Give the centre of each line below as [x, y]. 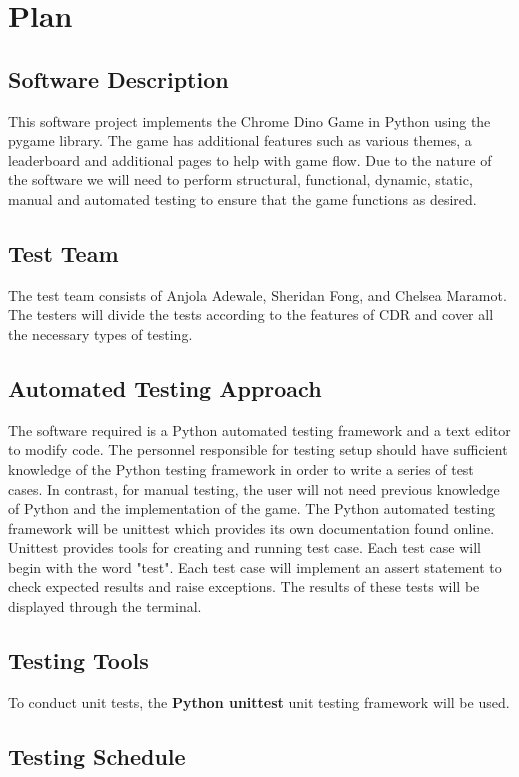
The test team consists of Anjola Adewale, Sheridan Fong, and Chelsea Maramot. [257, 294]
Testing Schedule [97, 755]
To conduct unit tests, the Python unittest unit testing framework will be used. [259, 701]
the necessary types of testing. [100, 333]
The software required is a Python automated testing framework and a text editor [259, 429]
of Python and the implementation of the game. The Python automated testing [251, 508]
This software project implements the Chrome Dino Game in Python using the [249, 120]
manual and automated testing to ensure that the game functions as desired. [242, 198]
